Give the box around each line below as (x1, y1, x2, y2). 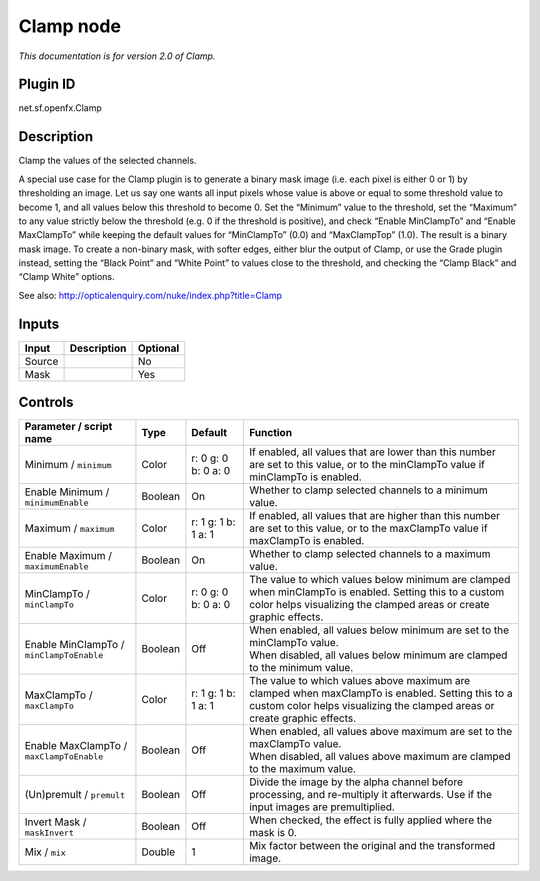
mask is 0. (248, 826, 297, 840)
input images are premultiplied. (248, 800, 395, 814)
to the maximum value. (248, 762, 357, 776)
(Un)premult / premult (24, 788, 126, 802)
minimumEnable (24, 497, 89, 508)
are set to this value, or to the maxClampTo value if (248, 521, 489, 535)
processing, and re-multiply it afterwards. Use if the (248, 788, 493, 802)
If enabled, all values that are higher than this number (248, 509, 500, 523)
